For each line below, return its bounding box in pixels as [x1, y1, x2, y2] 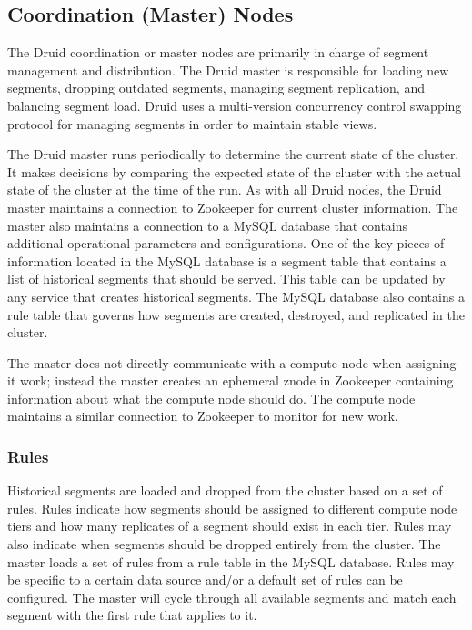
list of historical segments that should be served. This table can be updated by [7, 269, 446, 288]
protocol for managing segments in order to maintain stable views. [7, 114, 377, 133]
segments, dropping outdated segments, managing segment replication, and [7, 78, 425, 97]
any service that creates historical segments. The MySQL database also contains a [7, 286, 465, 305]
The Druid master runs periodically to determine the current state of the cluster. [7, 145, 459, 164]
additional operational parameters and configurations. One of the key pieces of [7, 234, 445, 253]
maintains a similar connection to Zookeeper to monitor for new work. [7, 406, 398, 425]
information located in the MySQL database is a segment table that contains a [7, 251, 447, 270]
